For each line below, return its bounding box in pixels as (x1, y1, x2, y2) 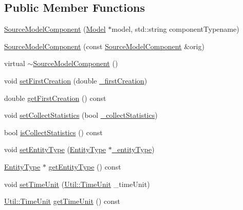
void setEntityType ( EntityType (4, 144, 106, 155)
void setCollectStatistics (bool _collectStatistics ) (4, 110, 158, 120)
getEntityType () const (48, 161, 121, 172)
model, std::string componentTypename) (111, 24, 239, 34)
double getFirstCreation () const (4, 92, 106, 103)
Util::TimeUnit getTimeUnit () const (4, 196, 121, 206)
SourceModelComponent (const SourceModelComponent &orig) (4, 40, 204, 51)
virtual (4, 58, 25, 69)
